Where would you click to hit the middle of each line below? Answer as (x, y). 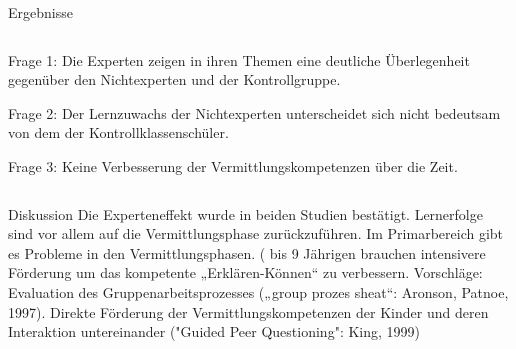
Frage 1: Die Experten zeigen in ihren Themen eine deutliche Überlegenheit (239, 59)
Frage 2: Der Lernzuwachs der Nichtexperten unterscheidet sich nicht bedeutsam (254, 112)
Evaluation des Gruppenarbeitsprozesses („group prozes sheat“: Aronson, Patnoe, (258, 291)
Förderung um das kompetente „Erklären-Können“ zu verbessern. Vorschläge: (245, 272)
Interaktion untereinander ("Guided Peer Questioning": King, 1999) (214, 331)
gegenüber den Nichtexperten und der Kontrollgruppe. (174, 79)
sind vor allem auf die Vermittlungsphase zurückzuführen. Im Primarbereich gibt (256, 233)
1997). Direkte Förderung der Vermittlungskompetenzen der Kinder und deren (248, 311)
